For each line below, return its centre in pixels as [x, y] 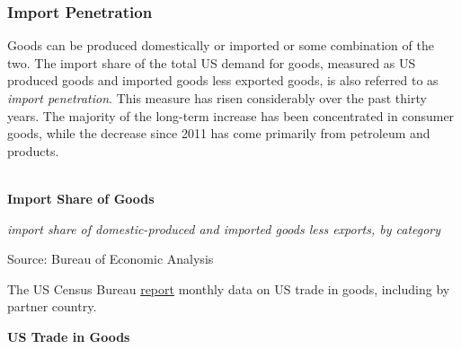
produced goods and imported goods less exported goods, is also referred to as [223, 80]
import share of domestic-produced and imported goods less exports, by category [224, 228]
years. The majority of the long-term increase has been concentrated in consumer [231, 115]
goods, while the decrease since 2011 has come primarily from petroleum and [219, 133]
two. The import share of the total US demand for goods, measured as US [212, 62]
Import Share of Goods [81, 198]
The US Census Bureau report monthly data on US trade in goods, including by [229, 288]
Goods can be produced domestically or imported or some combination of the [221, 45]
